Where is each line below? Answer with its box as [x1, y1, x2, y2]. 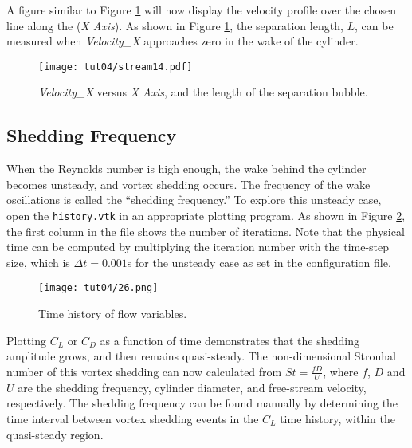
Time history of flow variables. [38, 305, 187, 322]
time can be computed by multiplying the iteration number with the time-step [6, 238, 390, 255]
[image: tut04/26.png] [38, 282, 159, 294]
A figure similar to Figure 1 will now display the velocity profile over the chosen [6, 2, 397, 18]
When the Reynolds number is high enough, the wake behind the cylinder [6, 160, 367, 177]
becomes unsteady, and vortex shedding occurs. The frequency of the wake [6, 175, 371, 192]
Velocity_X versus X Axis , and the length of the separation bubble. [38, 84, 368, 100]
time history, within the [280, 410, 395, 426]
